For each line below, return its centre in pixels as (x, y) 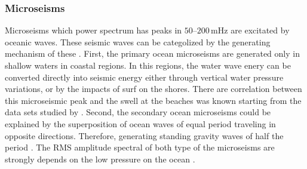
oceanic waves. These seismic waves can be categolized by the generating (138, 42)
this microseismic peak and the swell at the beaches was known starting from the (153, 100)
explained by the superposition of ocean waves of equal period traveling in (140, 123)
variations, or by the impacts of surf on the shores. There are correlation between (153, 89)
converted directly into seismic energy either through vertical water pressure (144, 77)
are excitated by (260, 30)
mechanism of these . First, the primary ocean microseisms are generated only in (152, 53)
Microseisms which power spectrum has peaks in (93, 30)
